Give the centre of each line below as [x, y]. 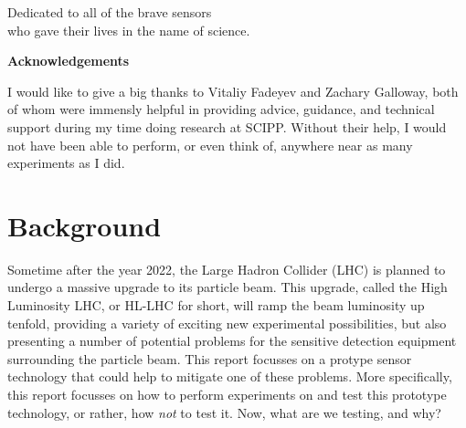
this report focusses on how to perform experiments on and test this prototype [227, 395]
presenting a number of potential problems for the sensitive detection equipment [232, 341]
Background [85, 225]
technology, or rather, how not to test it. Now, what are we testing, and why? [224, 412]
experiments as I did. [66, 163]
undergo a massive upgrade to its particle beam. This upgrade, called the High [228, 287]
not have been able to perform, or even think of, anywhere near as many [210, 145]
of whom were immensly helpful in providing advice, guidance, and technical [221, 109]
